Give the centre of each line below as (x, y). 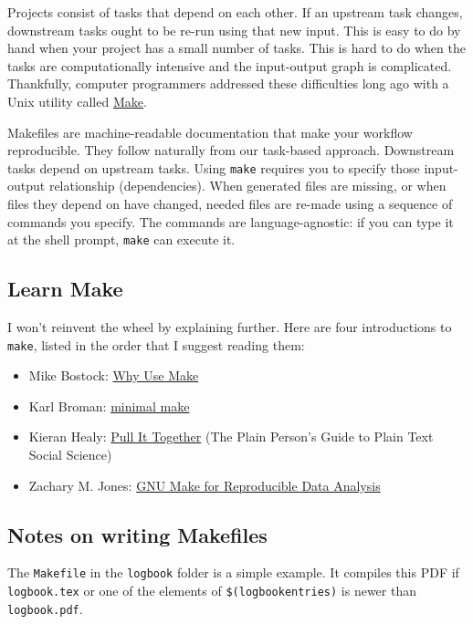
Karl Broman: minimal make (109, 406)
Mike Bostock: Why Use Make (114, 375)
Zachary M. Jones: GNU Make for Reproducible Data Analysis (205, 485)
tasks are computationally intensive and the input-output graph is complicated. (230, 65)
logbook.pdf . (45, 608)
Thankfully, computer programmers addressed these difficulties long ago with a (228, 83)
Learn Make (65, 289)
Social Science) (70, 455)
